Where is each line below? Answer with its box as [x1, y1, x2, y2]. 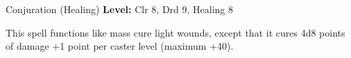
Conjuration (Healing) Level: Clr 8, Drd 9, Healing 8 [6, 2, 234, 16]
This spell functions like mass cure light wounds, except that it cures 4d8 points [6, 25, 345, 39]
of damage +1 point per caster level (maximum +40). [6, 39, 234, 53]
